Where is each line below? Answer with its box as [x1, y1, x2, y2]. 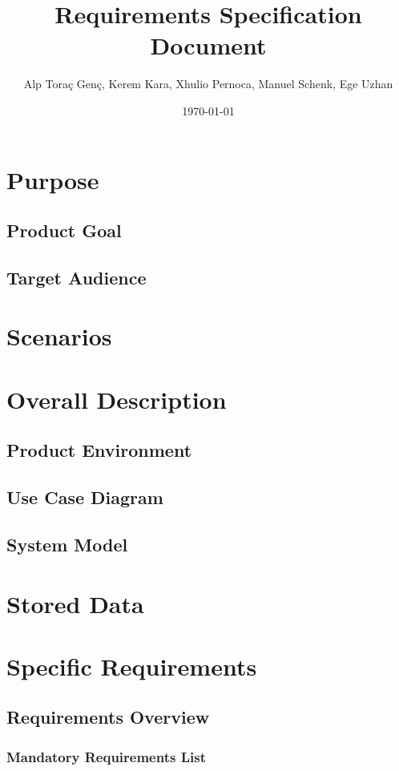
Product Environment [6, 438, 192, 462]
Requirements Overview [6, 704, 210, 729]
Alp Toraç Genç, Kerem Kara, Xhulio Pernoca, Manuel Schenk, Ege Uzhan [23, 75, 393, 92]
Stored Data [6, 587, 144, 620]
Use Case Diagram [6, 485, 163, 510]
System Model [6, 531, 128, 556]
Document [150, 29, 267, 62]
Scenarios [6, 320, 112, 353]
